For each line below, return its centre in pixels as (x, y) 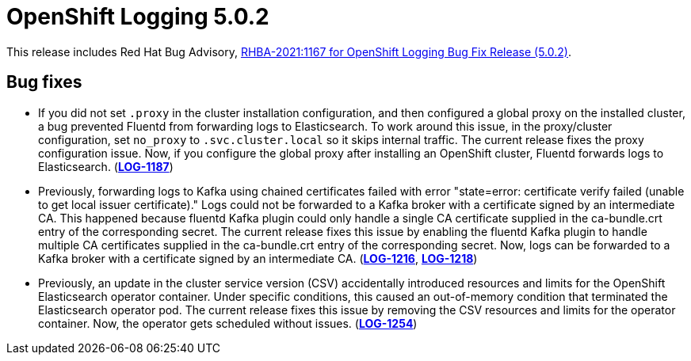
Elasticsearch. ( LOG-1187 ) (106, 166)
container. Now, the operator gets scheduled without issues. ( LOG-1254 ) (228, 323)
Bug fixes (44, 82)
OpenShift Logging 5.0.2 (138, 17)
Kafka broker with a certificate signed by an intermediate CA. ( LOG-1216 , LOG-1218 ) (258, 258)
